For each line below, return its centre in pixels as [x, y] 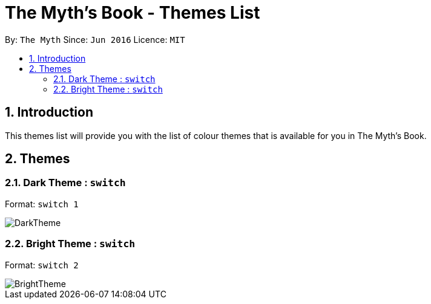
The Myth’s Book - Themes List [133, 13]
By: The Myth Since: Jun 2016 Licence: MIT [95, 39]
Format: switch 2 [42, 265]
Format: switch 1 [42, 204]
